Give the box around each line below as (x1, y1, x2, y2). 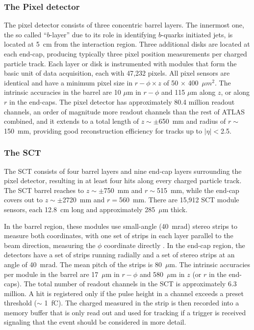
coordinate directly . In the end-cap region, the (104, 240, 245, 250)
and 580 (139, 269, 164, 279)
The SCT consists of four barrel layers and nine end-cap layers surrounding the (4, 165, 242, 176)
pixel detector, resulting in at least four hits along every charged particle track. (4, 175, 242, 186)
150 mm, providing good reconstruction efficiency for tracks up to (4, 125, 203, 136)
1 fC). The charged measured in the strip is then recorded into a (44, 298, 239, 308)
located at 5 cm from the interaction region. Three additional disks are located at (4, 39, 250, 49)
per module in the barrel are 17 (4, 269, 99, 279)
